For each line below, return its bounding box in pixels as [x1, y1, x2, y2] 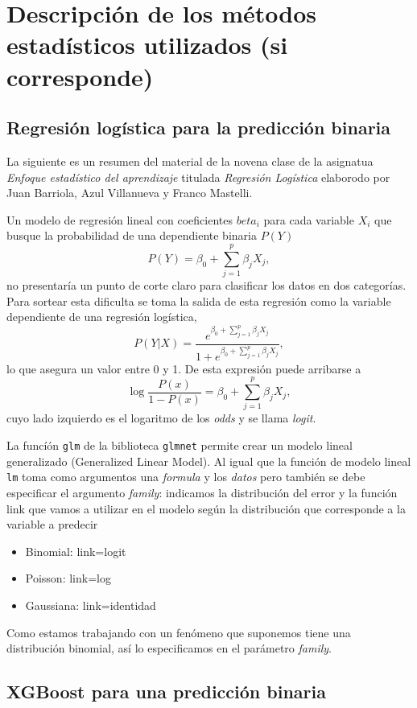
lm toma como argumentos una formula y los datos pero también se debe [6, 468, 365, 485]
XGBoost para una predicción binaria [6, 679, 326, 704]
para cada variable [263, 211, 354, 228]
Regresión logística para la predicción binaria [6, 115, 391, 140]
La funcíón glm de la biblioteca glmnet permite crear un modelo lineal [6, 437, 353, 454]
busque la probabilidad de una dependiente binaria [6, 227, 257, 244]
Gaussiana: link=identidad [25, 596, 156, 613]
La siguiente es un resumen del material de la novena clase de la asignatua [6, 152, 374, 169]
